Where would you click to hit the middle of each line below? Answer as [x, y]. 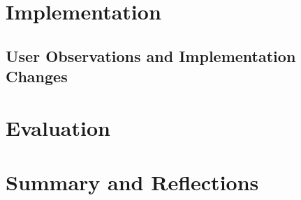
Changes [37, 76]
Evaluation [58, 127]
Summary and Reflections [132, 182]
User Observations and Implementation [151, 55]
